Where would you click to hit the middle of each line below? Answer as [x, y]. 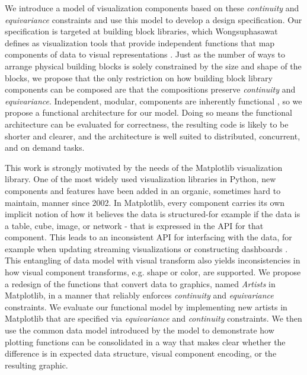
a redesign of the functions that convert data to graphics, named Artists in [140, 283]
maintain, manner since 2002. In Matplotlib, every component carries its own [145, 202]
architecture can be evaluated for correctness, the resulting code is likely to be [147, 124]
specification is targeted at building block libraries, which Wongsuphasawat [141, 31]
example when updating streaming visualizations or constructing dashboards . [146, 248]
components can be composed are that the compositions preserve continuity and [150, 89]
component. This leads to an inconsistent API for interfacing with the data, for [148, 237]
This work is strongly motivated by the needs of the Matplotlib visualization [144, 167]
